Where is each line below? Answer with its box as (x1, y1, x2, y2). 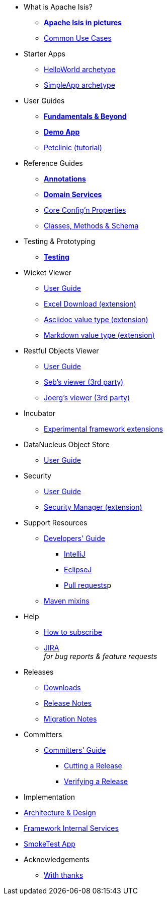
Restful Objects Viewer (24, 346, 99, 355)
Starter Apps (24, 49, 65, 58)
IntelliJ (64, 550, 86, 558)
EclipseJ (64, 565, 92, 574)
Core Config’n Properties (44, 206, 126, 214)
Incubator (24, 409, 55, 417)
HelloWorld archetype (44, 65, 116, 74)
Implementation (24, 793, 75, 801)
